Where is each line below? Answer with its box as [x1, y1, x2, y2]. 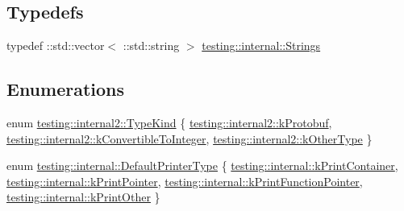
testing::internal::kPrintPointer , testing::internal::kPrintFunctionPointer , [6, 172, 363, 189]
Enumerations [6, 77, 125, 101]
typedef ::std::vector [6, 37, 105, 54]
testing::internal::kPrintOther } [6, 188, 160, 205]
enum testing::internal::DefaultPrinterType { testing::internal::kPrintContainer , [6, 157, 398, 174]
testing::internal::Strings [202, 37, 321, 54]
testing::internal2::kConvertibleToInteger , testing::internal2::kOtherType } [6, 130, 373, 147]
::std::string [123, 37, 180, 54]
